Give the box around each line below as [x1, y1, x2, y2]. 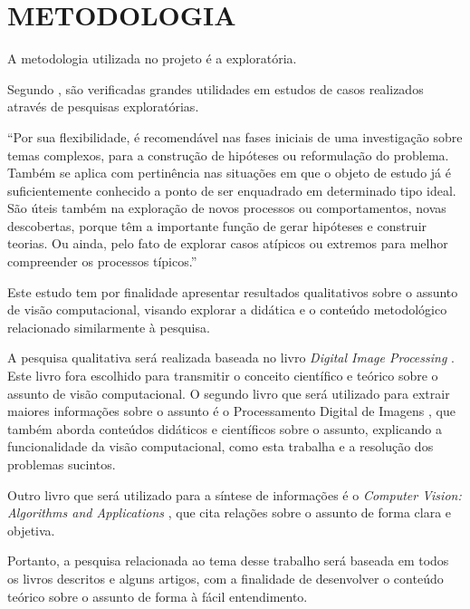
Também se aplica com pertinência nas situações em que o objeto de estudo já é [7, 163, 451, 182]
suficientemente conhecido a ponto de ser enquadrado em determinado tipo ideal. [7, 180, 456, 199]
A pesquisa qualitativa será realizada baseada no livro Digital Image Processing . [7, 348, 455, 367]
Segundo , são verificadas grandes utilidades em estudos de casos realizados [7, 79, 424, 98]
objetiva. [7, 520, 55, 539]
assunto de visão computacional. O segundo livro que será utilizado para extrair [7, 383, 450, 402]
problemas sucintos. [7, 455, 116, 473]
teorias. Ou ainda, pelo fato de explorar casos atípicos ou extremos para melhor [7, 234, 448, 253]
